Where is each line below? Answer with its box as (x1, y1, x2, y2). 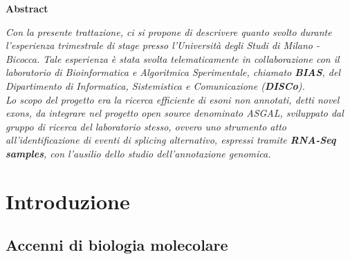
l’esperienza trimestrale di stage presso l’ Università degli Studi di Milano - (6, 38, 320, 52)
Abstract (6, 1, 48, 15)
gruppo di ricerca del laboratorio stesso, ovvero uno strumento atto (6, 119, 286, 133)
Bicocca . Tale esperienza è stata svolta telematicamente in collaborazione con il (6, 51, 340, 66)
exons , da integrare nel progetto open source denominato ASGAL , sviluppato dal (6, 106, 344, 120)
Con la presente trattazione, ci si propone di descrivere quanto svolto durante (6, 24, 332, 39)
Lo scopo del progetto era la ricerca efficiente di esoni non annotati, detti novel (6, 92, 340, 106)
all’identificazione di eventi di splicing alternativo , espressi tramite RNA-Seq (6, 133, 336, 147)
